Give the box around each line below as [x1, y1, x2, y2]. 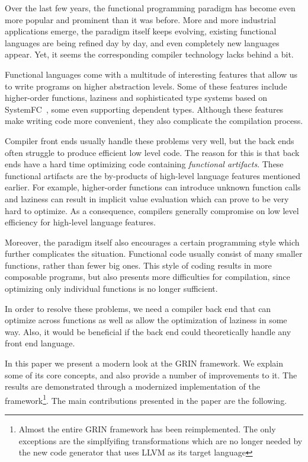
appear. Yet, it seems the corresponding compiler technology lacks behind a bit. [5, 48, 294, 60]
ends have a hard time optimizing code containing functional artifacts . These [5, 158, 284, 170]
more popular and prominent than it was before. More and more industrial [5, 13, 276, 26]
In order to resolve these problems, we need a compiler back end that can [5, 302, 271, 314]
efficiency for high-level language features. [5, 216, 156, 228]
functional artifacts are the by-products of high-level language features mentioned [5, 169, 300, 181]
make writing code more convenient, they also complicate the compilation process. [5, 114, 303, 127]
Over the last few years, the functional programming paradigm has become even [5, 2, 296, 14]
